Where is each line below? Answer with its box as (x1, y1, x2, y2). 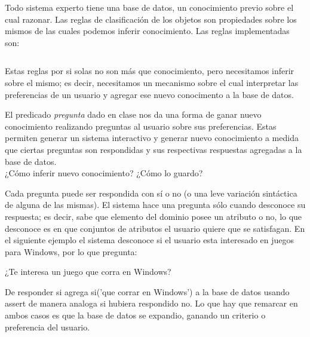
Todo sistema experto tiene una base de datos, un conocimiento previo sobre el (5, 1, 294, 13)
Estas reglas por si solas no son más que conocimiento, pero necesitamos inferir (5, 65, 294, 77)
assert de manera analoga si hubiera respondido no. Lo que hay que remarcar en (5, 297, 298, 310)
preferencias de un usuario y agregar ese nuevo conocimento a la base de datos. (5, 88, 294, 100)
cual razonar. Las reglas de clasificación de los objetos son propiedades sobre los (5, 13, 297, 25)
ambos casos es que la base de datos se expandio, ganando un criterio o (5, 309, 266, 321)
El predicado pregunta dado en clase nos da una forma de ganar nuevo (5, 108, 262, 121)
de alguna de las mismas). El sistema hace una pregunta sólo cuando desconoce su (5, 198, 306, 211)
